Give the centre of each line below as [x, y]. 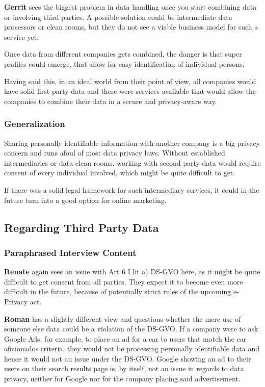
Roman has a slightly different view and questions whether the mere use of [123, 318]
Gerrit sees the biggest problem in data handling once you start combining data [130, 7]
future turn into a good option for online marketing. [85, 200]
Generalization [35, 124]
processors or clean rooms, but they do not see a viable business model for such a [131, 27]
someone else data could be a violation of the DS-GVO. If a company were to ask [131, 329]
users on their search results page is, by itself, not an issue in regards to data [124, 368]
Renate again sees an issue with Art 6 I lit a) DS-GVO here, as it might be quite [132, 272]
